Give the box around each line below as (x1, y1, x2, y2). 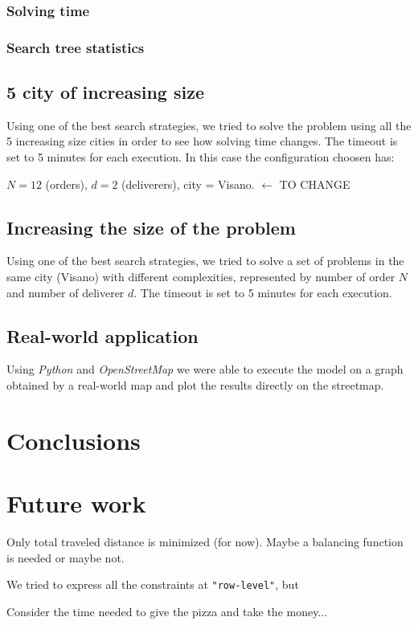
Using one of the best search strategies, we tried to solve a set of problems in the (6, 252, 404, 269)
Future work (6, 487, 146, 520)
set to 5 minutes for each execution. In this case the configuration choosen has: (6, 149, 395, 165)
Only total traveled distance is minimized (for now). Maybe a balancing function (6, 533, 404, 550)
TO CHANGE (279, 175, 350, 192)
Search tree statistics (6, 37, 145, 57)
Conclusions (6, 423, 141, 456)
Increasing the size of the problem (6, 214, 296, 239)
